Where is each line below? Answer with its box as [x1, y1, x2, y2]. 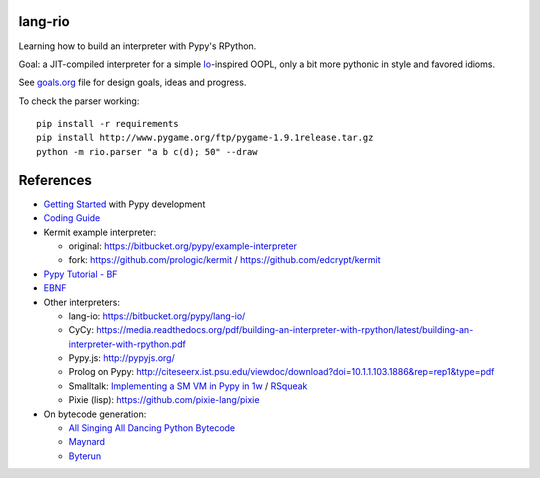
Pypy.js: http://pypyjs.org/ [68, 352, 175, 364]
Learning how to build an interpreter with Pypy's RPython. [18, 40, 257, 52]
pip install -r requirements [36, 118, 179, 130]
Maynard [68, 436, 105, 448]
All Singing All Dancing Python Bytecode [68, 422, 236, 434]
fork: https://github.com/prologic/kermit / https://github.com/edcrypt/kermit [68, 254, 381, 266]
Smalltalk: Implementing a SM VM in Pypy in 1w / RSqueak [68, 380, 308, 392]
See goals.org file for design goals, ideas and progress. [18, 76, 247, 89]
